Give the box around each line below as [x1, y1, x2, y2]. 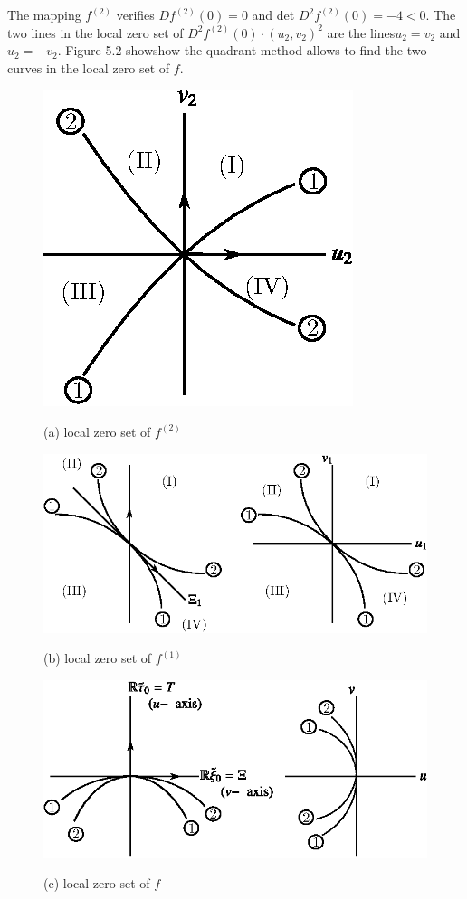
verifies [116, 5, 155, 24]
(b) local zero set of [43, 648, 152, 667]
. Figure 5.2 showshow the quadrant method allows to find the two [57, 41, 427, 60]
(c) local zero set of [43, 874, 150, 893]
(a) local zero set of [43, 421, 151, 440]
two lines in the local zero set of [7, 23, 184, 42]
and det [252, 5, 295, 24]
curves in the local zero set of [7, 58, 170, 77]
